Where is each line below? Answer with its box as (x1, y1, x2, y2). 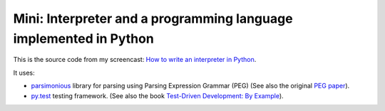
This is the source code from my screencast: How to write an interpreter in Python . (13, 55, 257, 64)
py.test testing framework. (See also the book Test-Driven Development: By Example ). (31, 91, 284, 100)
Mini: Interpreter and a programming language (13, 11, 293, 26)
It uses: (13, 68, 35, 77)
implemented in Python (13, 31, 155, 46)
